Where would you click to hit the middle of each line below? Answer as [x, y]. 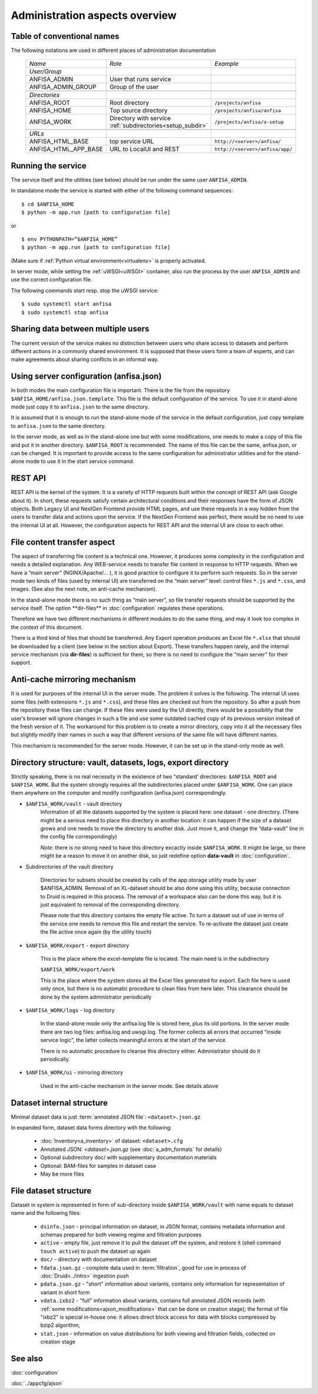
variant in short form [65, 1292]
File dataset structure [51, 1191]
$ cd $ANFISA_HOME [48, 204]
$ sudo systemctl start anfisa [67, 304]
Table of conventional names [65, 36]
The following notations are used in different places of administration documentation [113, 51]
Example [226, 64]
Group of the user [134, 87]
